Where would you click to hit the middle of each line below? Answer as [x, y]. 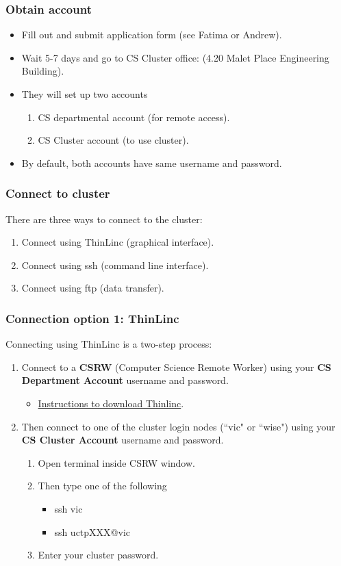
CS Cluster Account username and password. [123, 440]
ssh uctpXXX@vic [92, 531]
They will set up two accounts [85, 94]
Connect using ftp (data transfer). [93, 288]
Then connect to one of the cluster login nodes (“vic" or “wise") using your [178, 426]
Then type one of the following [102, 486]
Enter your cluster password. [98, 555]
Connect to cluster [58, 193]
